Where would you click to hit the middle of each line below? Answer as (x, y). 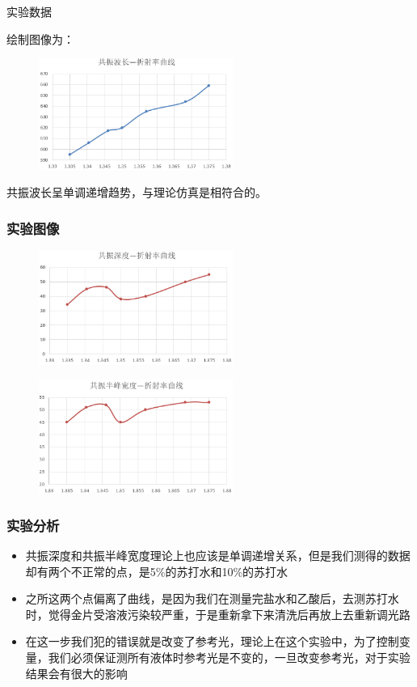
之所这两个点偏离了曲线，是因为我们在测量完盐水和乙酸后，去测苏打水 (212, 598)
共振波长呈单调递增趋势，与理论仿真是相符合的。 (137, 192)
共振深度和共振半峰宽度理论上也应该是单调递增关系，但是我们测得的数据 (218, 555)
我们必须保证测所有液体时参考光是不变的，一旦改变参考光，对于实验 (229, 657)
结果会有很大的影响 (76, 673)
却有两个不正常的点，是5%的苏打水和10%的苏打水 (157, 571)
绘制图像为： (40, 38)
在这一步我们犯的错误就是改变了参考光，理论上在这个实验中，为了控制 (212, 641)
